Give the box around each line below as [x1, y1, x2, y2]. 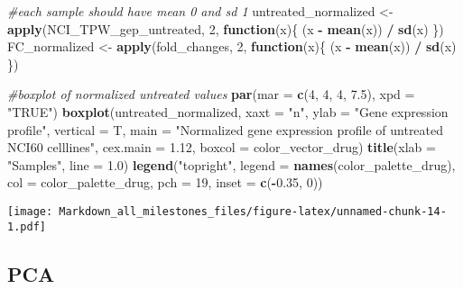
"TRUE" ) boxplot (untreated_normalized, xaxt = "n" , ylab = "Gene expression [7, 102, 449, 121]
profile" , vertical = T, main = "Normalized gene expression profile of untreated [7, 120, 444, 139]
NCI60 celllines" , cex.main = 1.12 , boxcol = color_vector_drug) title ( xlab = [7, 138, 436, 157]
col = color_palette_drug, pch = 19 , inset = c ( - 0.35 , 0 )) [7, 173, 323, 192]
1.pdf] [7, 220, 46, 233]
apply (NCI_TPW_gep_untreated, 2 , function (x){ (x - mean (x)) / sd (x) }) [7, 19, 444, 38]
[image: [7, 204, 53, 218]
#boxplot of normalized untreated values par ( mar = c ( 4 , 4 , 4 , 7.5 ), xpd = [7, 85, 415, 104]
